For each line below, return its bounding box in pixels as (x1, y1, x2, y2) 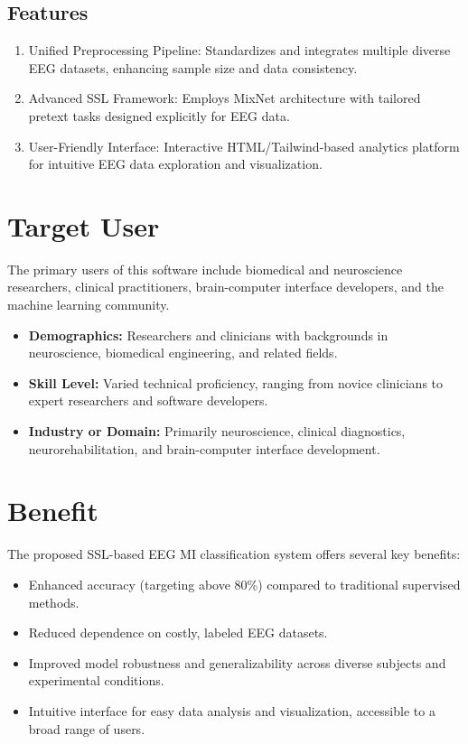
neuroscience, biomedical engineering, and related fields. (28, 343, 338, 362)
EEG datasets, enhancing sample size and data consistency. (28, 58, 358, 77)
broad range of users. (28, 719, 145, 738)
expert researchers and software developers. (28, 391, 268, 410)
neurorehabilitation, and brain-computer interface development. (28, 439, 380, 458)
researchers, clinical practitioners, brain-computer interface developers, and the (7, 277, 444, 296)
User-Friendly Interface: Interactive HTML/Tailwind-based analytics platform (28, 136, 460, 155)
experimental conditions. (28, 671, 164, 690)
